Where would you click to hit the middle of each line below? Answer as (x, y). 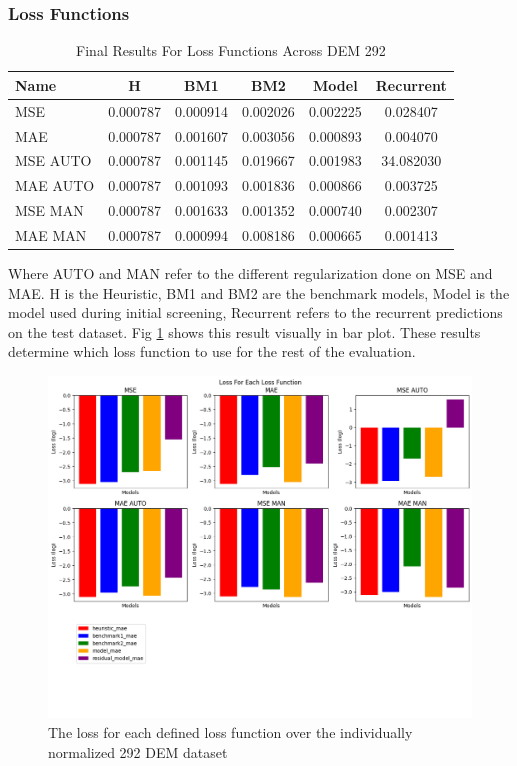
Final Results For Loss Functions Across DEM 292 (231, 50)
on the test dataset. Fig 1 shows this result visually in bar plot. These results (244, 331)
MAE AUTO (55, 185)
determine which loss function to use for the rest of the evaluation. (212, 351)
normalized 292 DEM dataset (138, 751)
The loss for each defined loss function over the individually (230, 731)
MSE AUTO (53, 160)
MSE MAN (49, 210)
